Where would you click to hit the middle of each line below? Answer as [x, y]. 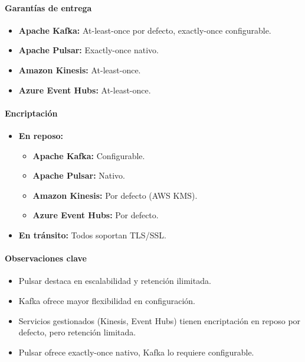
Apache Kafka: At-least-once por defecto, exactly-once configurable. [145, 30]
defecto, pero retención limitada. [77, 332]
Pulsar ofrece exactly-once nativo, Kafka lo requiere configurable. [136, 352]
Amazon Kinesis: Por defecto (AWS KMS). [115, 195]
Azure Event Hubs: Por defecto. [96, 215]
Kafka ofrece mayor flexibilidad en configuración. [107, 300]
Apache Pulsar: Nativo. [79, 175]
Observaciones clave [46, 258]
